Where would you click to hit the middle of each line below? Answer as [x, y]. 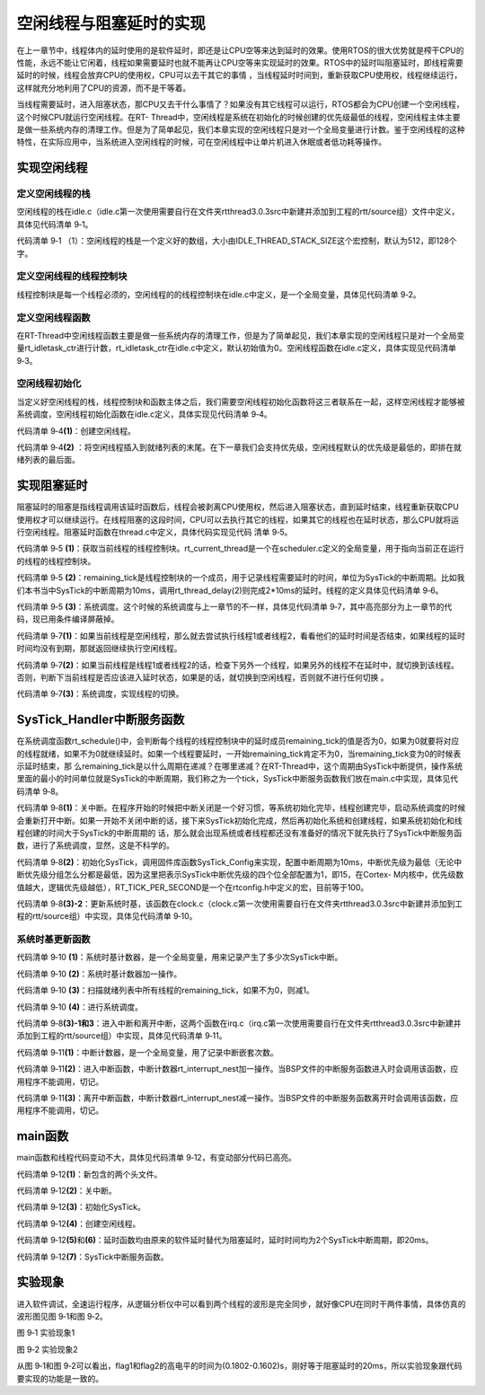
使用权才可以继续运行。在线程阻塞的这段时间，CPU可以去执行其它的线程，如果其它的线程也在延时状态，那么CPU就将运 [238, 519]
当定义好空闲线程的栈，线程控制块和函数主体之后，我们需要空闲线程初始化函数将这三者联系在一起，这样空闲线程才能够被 [241, 402]
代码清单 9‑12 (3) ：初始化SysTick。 [81, 1207]
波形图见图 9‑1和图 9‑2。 [62, 1316]
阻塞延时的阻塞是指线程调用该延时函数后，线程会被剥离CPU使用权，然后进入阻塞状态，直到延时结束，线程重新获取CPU [238, 507]
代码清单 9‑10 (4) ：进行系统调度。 [80, 1007]
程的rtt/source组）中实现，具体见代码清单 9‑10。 [107, 916]
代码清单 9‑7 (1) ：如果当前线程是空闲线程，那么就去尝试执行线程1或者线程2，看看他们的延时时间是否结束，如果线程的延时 [241, 636]
